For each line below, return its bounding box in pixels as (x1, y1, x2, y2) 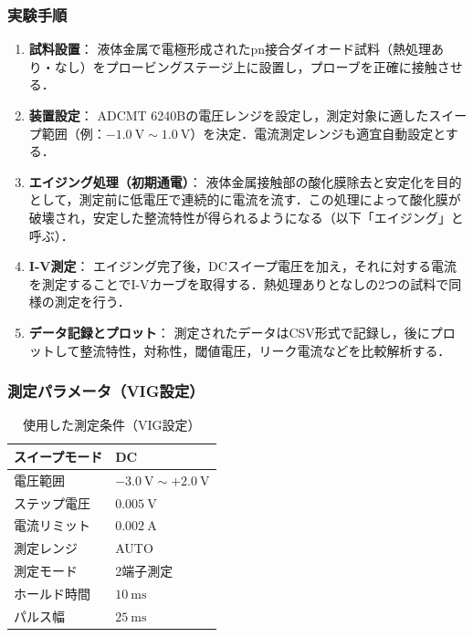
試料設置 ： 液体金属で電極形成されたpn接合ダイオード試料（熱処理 (28, 39, 432, 58)
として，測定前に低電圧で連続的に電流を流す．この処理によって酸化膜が (28, 190, 461, 209)
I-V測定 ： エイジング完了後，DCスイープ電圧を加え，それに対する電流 (28, 256, 457, 276)
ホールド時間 (14, 584, 90, 602)
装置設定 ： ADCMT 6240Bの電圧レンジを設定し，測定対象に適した (28, 106, 429, 124)
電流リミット (14, 516, 90, 535)
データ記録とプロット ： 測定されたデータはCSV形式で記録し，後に (28, 322, 430, 341)
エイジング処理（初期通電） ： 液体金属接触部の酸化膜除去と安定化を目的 (28, 172, 462, 191)
